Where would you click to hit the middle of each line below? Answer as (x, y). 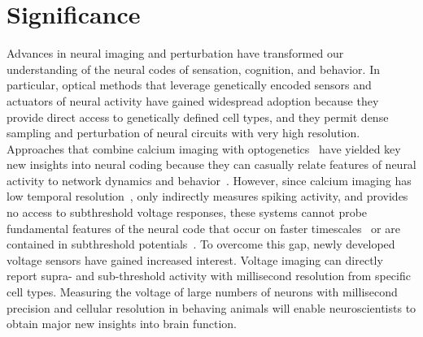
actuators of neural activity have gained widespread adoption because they (193, 100)
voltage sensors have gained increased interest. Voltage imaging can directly (195, 259)
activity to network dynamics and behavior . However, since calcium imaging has (209, 180)
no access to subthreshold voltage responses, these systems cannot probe (187, 212)
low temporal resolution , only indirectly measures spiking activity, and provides (207, 196)
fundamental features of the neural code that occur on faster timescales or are (203, 228)
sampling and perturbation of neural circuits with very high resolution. (183, 133)
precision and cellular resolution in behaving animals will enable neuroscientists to (211, 307)
